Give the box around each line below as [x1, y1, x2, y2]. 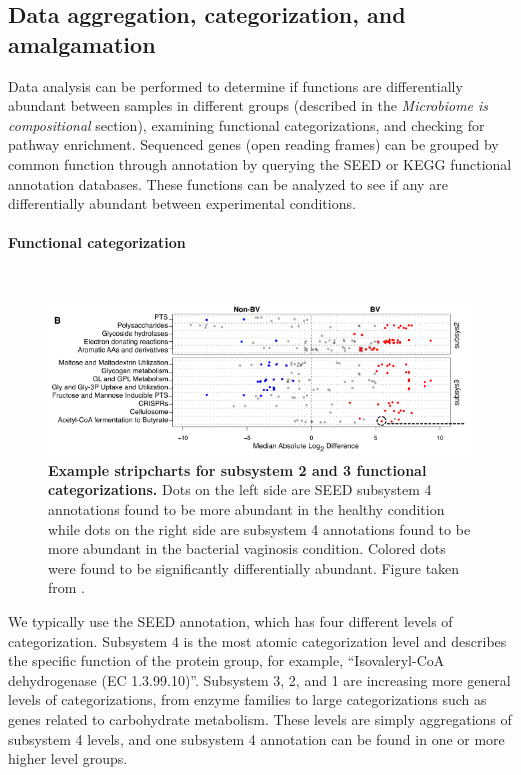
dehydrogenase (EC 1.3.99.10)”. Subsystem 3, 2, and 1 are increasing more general [8, 669, 511, 690]
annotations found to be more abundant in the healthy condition [48, 499, 445, 520]
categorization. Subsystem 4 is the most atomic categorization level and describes [8, 630, 507, 651]
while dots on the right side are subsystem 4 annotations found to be [48, 518, 471, 539]
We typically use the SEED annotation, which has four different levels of [8, 611, 453, 632]
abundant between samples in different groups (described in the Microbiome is [8, 95, 489, 116]
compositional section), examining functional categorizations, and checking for [8, 114, 485, 135]
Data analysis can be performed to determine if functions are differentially [8, 75, 463, 96]
